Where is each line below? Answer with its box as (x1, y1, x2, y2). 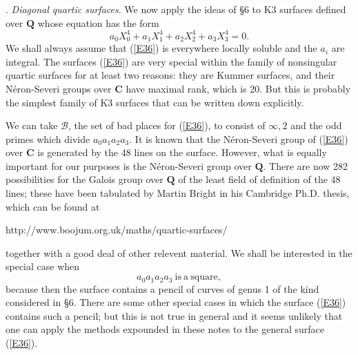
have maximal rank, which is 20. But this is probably (126, 81, 351, 95)
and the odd (290, 118, 342, 133)
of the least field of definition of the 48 (178, 172, 341, 186)
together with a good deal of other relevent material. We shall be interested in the (6, 245, 352, 260)
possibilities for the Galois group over (6, 172, 163, 186)
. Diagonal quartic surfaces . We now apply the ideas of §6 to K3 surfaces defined (6, 2, 346, 16)
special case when (6, 259, 80, 274)
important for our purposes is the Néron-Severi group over (6, 158, 252, 173)
